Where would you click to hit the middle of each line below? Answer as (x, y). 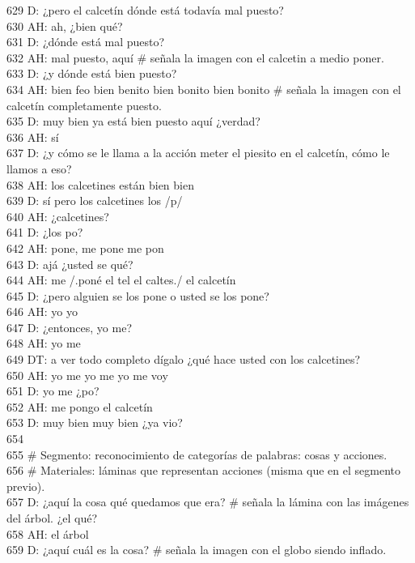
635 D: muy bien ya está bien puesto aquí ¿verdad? (133, 121)
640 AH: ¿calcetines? (58, 216)
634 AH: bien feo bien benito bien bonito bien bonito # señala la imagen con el (204, 89)
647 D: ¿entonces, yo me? (70, 327)
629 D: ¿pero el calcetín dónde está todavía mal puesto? (145, 10)
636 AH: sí (33, 136)
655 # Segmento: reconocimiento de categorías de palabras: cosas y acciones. (197, 454)
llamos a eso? (39, 168)
